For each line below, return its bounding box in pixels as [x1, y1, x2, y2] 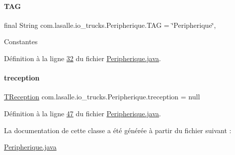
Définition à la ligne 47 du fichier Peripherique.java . [4, 108, 161, 118]
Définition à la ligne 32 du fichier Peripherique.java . [4, 53, 161, 63]
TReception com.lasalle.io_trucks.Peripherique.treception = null [4, 91, 200, 102]
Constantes [4, 36, 38, 47]
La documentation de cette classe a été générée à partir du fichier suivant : [4, 125, 232, 135]
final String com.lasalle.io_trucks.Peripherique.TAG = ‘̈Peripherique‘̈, [4, 19, 216, 30]
